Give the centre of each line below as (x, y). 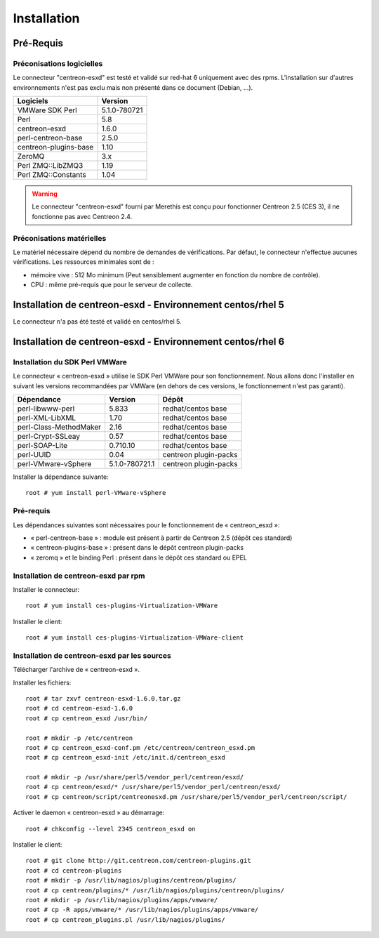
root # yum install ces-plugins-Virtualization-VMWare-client (135, 638)
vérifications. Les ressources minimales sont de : (84, 262)
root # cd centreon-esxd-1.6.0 (79, 708)
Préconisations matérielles (60, 238)
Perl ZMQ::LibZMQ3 (50, 166)
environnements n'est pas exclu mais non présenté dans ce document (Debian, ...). (133, 87)
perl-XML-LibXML (47, 418)
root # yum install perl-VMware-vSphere (96, 493)
